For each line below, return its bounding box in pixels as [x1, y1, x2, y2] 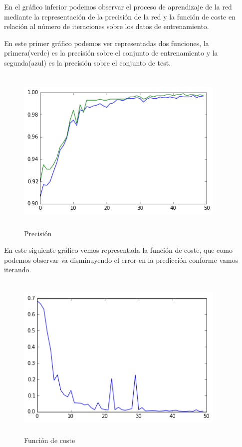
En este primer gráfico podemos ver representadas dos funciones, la [4, 38, 209, 48]
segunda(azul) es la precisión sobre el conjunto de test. [4, 57, 171, 68]
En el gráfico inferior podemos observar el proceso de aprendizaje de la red [4, 2, 232, 12]
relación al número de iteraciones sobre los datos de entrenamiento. [4, 21, 209, 32]
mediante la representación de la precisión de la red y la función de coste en [4, 11, 236, 22]
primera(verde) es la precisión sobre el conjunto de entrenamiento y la [4, 48, 218, 58]
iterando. [4, 264, 31, 275]
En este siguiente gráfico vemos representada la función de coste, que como [4, 245, 233, 255]
